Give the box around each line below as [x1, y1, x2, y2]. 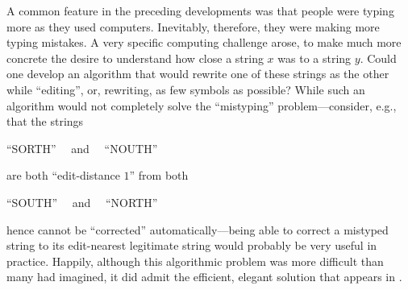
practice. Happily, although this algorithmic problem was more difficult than [6, 252, 384, 269]
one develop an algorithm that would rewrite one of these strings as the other [6, 65, 389, 82]
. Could [360, 49, 397, 66]
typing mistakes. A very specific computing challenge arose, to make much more [6, 34, 402, 51]
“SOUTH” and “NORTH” [6, 193, 158, 210]
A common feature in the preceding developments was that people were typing [6, 2, 394, 19]
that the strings [6, 113, 84, 130]
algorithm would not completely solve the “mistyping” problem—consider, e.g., [6, 97, 397, 114]
